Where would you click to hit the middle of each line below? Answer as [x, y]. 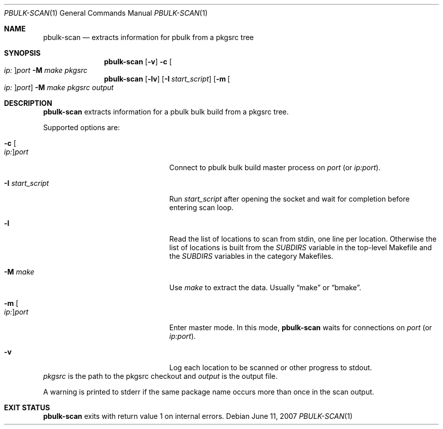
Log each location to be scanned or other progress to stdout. [271, 367]
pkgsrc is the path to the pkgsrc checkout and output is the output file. [160, 376]
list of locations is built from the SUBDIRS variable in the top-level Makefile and [300, 247]
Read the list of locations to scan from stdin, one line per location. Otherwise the [303, 239]
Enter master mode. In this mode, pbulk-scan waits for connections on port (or [301, 327]
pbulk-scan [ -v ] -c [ [138, 62]
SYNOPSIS [23, 53]
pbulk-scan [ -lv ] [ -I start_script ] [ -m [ [167, 79]
